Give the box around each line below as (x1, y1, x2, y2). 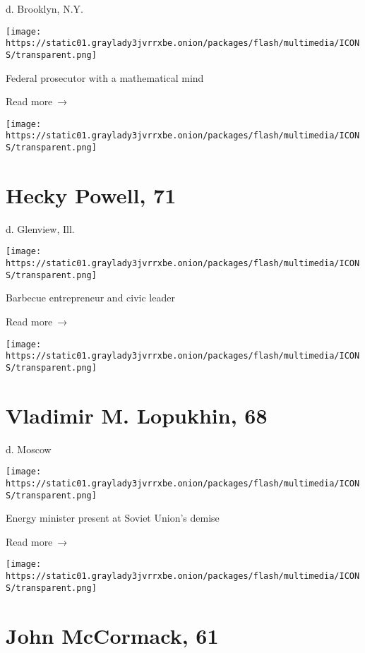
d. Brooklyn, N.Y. (6, 1, 83, 16)
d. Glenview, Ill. (6, 221, 75, 236)
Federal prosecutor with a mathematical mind (6, 70, 204, 85)
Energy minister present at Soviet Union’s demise (6, 510, 220, 525)
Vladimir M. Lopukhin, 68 (6, 400, 268, 429)
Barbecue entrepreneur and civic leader (6, 290, 175, 305)
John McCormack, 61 (6, 621, 219, 649)
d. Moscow (6, 441, 52, 456)
